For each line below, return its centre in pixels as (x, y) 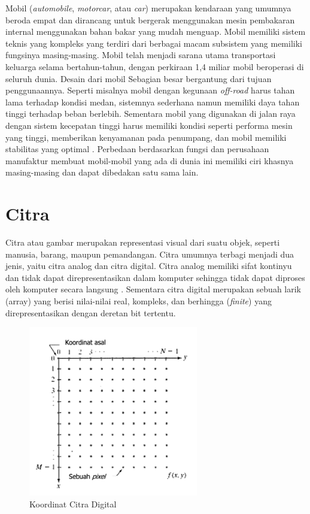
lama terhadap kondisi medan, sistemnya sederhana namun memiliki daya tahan (153, 102)
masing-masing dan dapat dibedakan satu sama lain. (102, 172)
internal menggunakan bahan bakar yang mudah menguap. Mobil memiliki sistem (156, 31)
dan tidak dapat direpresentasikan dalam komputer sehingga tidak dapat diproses (155, 277)
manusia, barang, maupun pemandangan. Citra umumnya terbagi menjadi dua (150, 254)
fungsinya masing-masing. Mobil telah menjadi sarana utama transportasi (141, 55)
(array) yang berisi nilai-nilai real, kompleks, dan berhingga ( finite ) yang (139, 301)
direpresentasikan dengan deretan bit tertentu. (91, 312)
